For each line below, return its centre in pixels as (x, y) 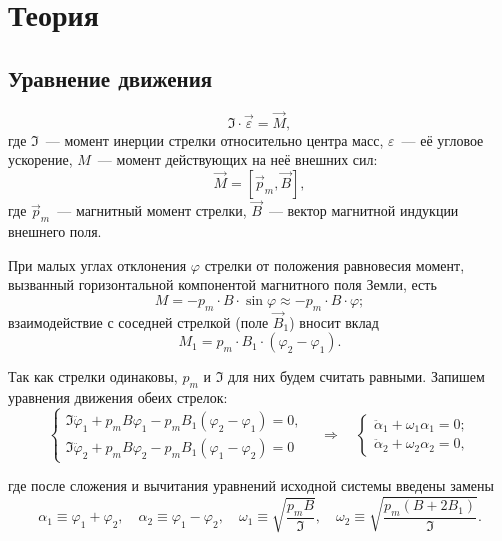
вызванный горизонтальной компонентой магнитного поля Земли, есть (222, 284)
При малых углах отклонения (97, 264)
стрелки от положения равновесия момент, (334, 264)
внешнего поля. (55, 231)
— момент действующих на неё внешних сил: (237, 159)
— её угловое (442, 139)
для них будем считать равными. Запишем (356, 376)
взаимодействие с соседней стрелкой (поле (138, 321)
